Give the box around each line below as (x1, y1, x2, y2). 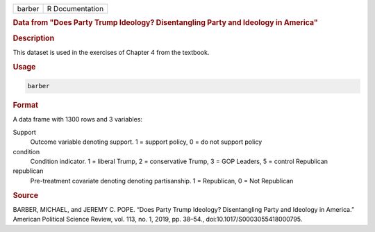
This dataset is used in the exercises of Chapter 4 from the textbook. (12, 48, 210, 56)
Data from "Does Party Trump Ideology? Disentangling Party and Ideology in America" (12, 18, 319, 28)
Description (12, 33, 55, 43)
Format (12, 101, 38, 110)
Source (12, 190, 39, 200)
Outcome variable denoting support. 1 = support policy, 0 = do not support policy (30, 138, 262, 146)
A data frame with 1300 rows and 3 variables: (12, 115, 142, 124)
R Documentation (47, 4, 104, 13)
